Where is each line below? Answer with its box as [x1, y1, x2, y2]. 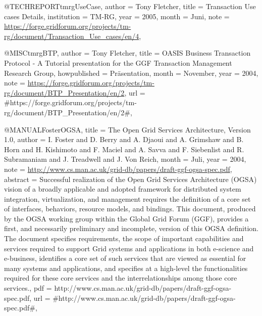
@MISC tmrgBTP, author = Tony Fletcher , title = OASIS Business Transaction [4, 48, 251, 58]
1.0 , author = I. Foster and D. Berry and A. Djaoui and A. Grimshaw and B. [4, 134, 244, 145]
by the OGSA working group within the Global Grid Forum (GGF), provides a [4, 213, 249, 223]
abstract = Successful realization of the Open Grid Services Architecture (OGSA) [4, 173, 257, 184]
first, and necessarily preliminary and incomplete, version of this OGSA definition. [4, 223, 258, 234]
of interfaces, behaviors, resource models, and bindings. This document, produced [4, 203, 256, 214]
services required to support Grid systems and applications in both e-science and [4, 243, 254, 253]
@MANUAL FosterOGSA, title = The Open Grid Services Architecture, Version [4, 124, 251, 134]
